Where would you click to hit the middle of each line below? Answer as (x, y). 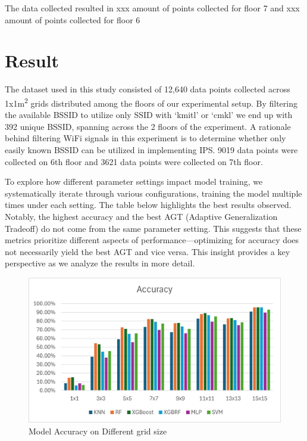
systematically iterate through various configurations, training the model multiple (153, 193)
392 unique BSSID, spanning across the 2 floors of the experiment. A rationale (148, 126)
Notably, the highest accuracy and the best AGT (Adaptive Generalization (141, 216)
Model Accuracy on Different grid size (98, 431)
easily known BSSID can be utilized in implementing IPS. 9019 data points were (151, 149)
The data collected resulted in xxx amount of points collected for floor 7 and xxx (152, 8)
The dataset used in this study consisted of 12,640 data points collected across (148, 89)
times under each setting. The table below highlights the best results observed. (148, 205)
